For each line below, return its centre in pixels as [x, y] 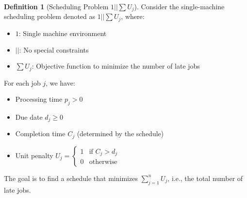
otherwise [103, 162]
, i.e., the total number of [205, 178]
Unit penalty [34, 155]
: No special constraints [54, 49]
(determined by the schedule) [120, 134]
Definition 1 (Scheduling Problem [56, 6]
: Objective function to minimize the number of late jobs [116, 66]
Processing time [39, 99]
